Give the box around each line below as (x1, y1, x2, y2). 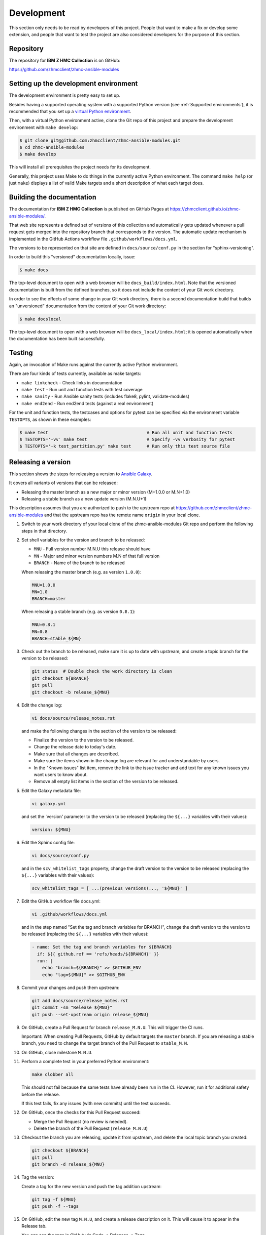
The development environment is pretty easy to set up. (9, 92, 121, 98)
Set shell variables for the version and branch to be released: (21, 537, 145, 543)
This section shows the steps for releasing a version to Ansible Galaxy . (9, 471, 153, 477)
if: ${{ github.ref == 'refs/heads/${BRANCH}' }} (37, 951, 160, 957)
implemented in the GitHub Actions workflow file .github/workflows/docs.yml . (9, 236, 177, 242)
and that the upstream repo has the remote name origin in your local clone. (44, 512, 200, 518)
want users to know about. (33, 771, 88, 778)
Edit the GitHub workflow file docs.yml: (21, 898, 101, 904)
